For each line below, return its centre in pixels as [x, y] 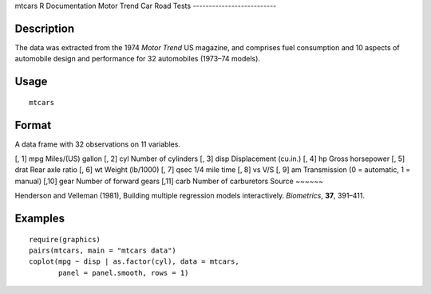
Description [45, 28]
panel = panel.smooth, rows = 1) [124, 272]
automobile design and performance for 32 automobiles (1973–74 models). [138, 59]
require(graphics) [65, 239]
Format [33, 125]
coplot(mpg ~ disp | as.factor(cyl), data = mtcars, [134, 262]
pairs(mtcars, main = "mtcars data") [103, 250]
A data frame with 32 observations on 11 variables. [98, 144]
